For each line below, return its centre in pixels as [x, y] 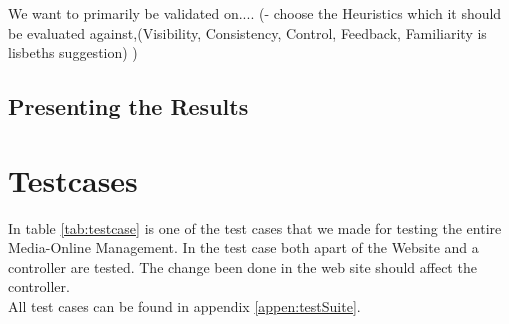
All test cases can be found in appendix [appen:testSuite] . [184, 306]
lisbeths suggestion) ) [73, 52]
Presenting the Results [128, 106]
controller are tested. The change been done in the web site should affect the [242, 266]
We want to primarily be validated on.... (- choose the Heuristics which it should [255, 13]
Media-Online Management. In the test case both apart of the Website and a [243, 247]
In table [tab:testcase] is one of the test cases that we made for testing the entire [255, 227]
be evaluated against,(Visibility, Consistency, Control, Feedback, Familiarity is [247, 32]
